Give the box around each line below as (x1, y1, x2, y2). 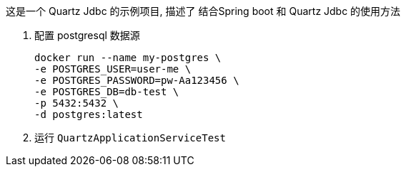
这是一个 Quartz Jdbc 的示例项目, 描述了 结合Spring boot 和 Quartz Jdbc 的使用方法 (6, 5, 401, 17)
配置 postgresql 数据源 (34, 29, 140, 41)
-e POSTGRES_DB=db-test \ (34, 86, 179, 97)
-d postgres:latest (34, 109, 143, 120)
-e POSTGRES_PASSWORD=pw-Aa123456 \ (34, 75, 239, 86)
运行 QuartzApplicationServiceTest (34, 131, 226, 144)
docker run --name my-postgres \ (34, 52, 222, 63)
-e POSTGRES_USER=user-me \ (34, 63, 192, 75)
